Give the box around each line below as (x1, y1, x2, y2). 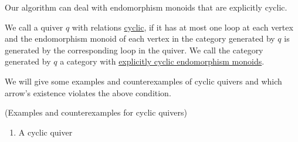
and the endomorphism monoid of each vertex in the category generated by (5, 32, 275, 45)
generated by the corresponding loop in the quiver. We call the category (5, 43, 263, 56)
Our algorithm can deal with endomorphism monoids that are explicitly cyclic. (5, 1, 287, 13)
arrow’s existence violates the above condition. (5, 86, 171, 99)
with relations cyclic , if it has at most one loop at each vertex (72, 21, 293, 33)
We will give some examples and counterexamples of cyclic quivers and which (5, 75, 282, 87)
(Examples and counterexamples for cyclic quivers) (5, 106, 187, 119)
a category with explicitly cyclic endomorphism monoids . (60, 55, 265, 67)
